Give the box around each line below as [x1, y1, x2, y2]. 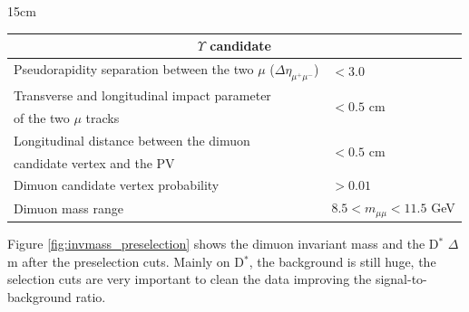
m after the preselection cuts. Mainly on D [7, 251, 244, 270]
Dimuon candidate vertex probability [14, 175, 220, 194]
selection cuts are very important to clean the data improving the [7, 269, 372, 288]
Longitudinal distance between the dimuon [14, 130, 250, 149]
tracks [85, 108, 120, 127]
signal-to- [375, 269, 427, 288]
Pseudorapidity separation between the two [14, 59, 254, 78]
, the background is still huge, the [249, 251, 436, 270]
